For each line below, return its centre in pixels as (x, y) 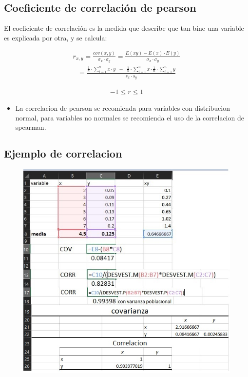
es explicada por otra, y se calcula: (56, 37)
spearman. (31, 127)
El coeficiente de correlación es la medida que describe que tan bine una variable (124, 28)
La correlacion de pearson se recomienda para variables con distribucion (123, 108)
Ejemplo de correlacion (63, 153)
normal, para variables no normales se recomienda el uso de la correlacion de (130, 117)
